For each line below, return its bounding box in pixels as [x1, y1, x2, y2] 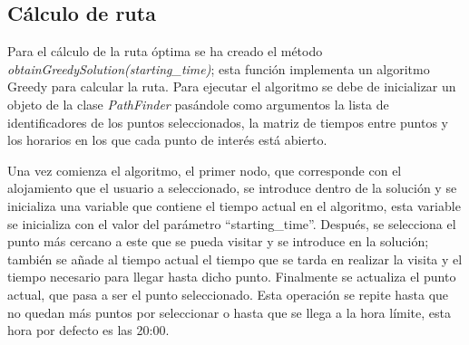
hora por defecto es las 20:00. [7, 321, 170, 340]
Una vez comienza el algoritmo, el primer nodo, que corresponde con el [7, 160, 402, 179]
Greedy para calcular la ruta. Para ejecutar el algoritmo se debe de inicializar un [7, 77, 456, 96]
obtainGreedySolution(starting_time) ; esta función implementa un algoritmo [7, 59, 430, 78]
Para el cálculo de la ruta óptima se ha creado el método [7, 42, 323, 61]
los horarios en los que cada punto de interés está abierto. [7, 130, 327, 149]
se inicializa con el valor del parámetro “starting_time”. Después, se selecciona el [7, 214, 456, 233]
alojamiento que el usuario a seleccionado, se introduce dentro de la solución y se [7, 178, 457, 197]
